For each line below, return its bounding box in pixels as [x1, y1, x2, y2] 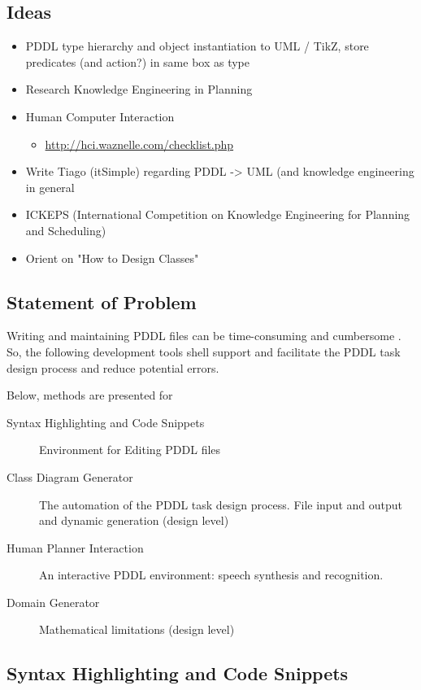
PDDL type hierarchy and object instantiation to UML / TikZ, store [25, 37, 369, 55]
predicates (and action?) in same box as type [25, 53, 250, 70]
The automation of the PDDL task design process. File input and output [39, 496, 403, 513]
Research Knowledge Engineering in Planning [25, 81, 253, 98]
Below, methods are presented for [7, 386, 173, 404]
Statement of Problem [7, 289, 197, 314]
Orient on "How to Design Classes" [25, 249, 199, 266]
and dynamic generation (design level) [39, 512, 229, 529]
